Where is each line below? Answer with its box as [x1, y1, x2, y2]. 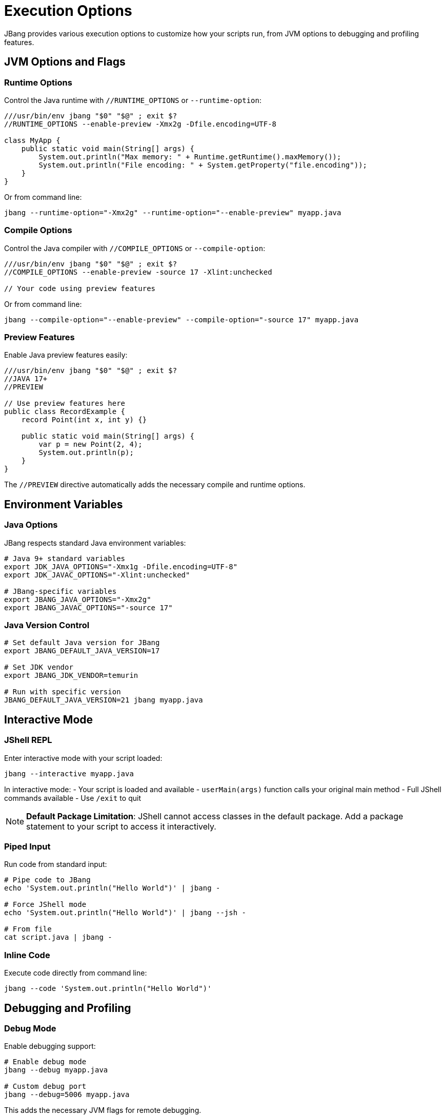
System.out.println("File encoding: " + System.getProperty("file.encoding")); [38, 160, 368, 169]
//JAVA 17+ [4, 375, 48, 383]
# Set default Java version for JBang [4, 638, 160, 647]
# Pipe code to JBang [4, 876, 91, 884]
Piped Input [4, 841, 51, 852]
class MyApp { [4, 136, 60, 144]
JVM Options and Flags [4, 55, 126, 69]
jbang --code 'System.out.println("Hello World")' [4, 984, 212, 993]
